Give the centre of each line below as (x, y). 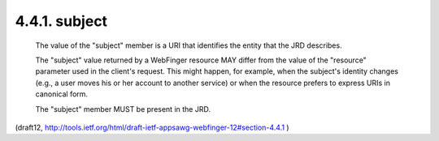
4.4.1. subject (61, 21)
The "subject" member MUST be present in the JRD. (123, 109)
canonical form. (62, 94)
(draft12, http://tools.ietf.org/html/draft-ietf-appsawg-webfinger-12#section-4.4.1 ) (152, 127)
